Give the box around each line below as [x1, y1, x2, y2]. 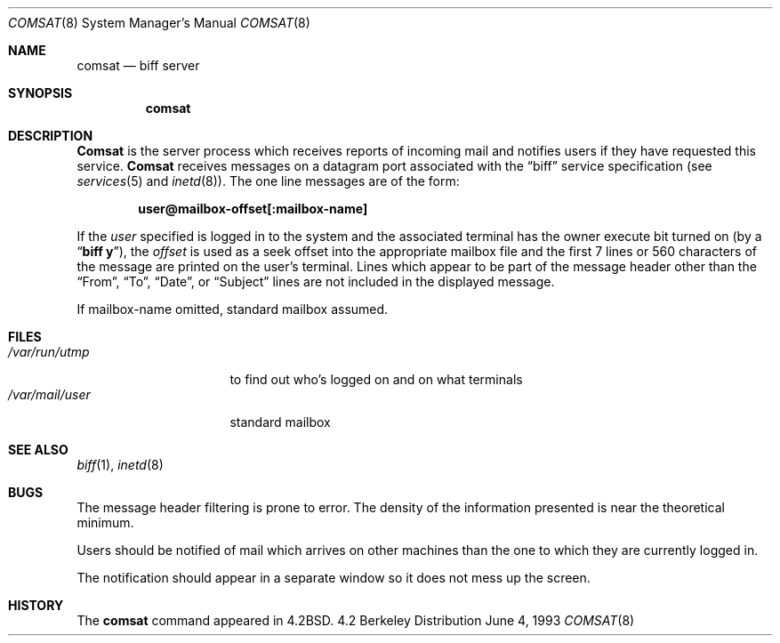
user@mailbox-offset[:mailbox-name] [138, 201, 368, 216]
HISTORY [8, 598, 64, 613]
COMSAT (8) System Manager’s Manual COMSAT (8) [8, 15, 310, 30]
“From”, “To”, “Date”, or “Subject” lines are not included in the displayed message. [76, 274, 555, 289]
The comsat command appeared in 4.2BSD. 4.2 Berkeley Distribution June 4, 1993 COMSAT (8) [76, 613, 635, 628]
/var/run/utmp [8, 344, 90, 359]
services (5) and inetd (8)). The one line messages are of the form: [76, 173, 460, 189]
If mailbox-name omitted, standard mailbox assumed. [76, 301, 389, 317]
